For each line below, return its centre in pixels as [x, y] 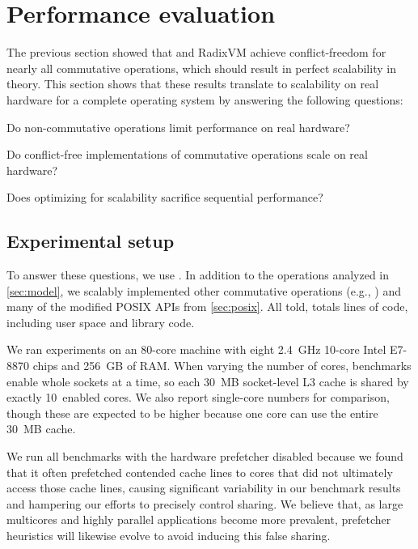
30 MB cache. [41, 429]
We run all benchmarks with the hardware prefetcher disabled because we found [205, 456]
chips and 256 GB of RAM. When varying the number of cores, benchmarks [222, 366]
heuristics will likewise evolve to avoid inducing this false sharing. [169, 535]
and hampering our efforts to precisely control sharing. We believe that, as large [205, 503]
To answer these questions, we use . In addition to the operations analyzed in [198, 275]
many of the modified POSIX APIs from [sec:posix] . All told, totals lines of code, [207, 306]
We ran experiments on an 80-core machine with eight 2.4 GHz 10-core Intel [196, 349]
